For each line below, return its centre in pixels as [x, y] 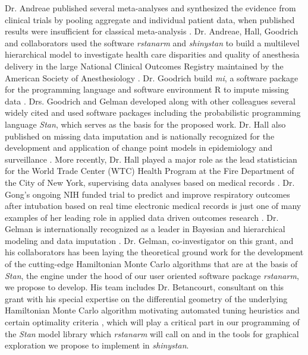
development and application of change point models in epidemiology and [139, 148]
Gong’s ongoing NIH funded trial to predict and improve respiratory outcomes [147, 194]
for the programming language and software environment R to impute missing [147, 89]
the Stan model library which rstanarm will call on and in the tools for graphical [152, 333]
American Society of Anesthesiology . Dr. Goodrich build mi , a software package [152, 77]
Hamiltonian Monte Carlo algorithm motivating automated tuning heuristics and [152, 310]
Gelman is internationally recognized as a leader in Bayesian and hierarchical [145, 229]
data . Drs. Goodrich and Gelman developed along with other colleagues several [150, 101]
